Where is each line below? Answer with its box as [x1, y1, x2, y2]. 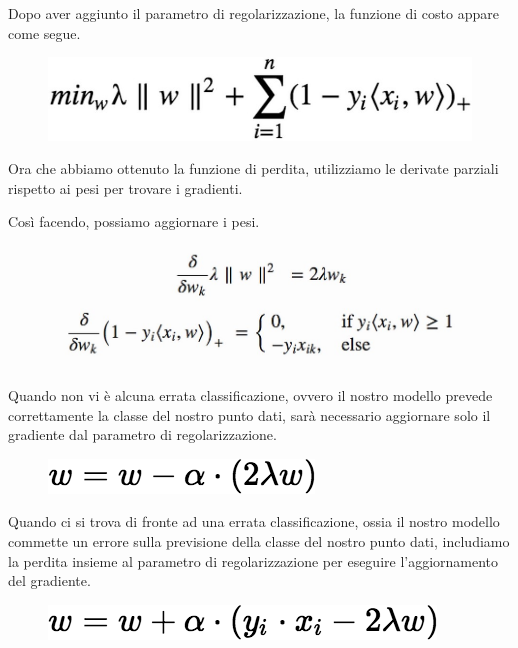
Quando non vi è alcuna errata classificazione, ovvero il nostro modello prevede [8, 385, 493, 406]
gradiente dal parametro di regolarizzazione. [8, 424, 277, 445]
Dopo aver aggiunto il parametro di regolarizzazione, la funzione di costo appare [8, 3, 499, 23]
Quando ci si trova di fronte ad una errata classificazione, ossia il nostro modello [8, 511, 500, 532]
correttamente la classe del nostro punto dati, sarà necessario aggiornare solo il [8, 404, 491, 425]
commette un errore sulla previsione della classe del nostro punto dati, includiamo [8, 531, 510, 552]
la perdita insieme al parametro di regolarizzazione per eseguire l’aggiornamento [8, 550, 499, 571]
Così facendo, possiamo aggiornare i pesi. [8, 211, 260, 232]
